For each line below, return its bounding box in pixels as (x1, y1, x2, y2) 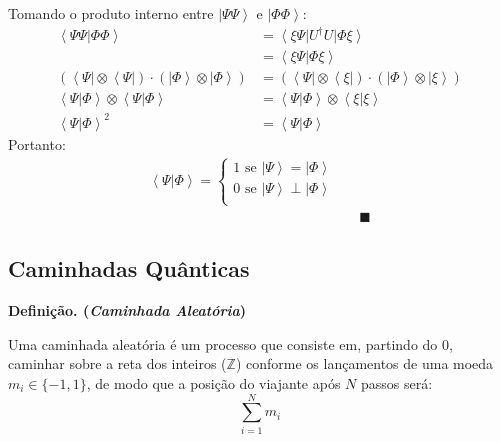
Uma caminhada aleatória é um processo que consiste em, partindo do (8, 333, 438, 354)
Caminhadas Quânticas (8, 253, 250, 284)
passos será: (360, 372, 433, 393)
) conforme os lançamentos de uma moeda (235, 353, 494, 374)
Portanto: (8, 133, 66, 154)
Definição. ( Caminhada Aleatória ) (8, 300, 247, 321)
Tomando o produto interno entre (8, 3, 214, 23)
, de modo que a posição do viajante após (86, 372, 341, 393)
